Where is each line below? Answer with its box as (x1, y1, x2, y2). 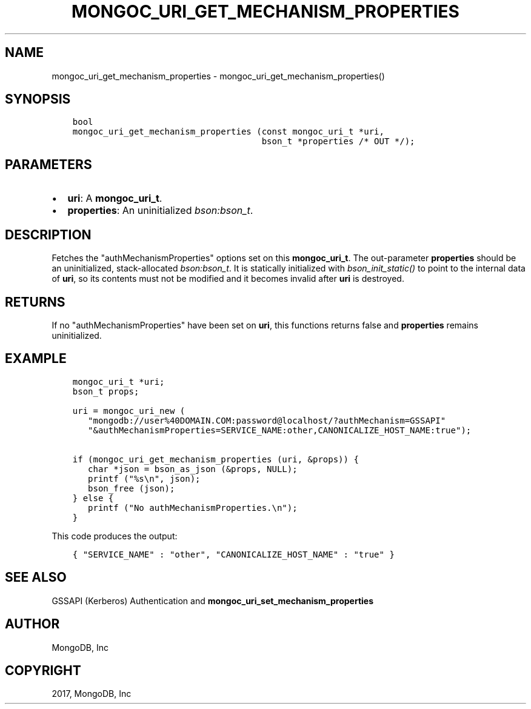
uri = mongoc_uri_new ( (72, 405, 185, 416)
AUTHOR (5, 616, 60, 632)
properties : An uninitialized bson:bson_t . (67, 204, 253, 217)
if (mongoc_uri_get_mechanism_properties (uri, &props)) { (72, 454, 359, 464)
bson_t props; (72, 386, 139, 396)
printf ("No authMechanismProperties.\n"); (88, 502, 298, 513)
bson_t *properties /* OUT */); (261, 136, 415, 147)
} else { (72, 493, 114, 503)
